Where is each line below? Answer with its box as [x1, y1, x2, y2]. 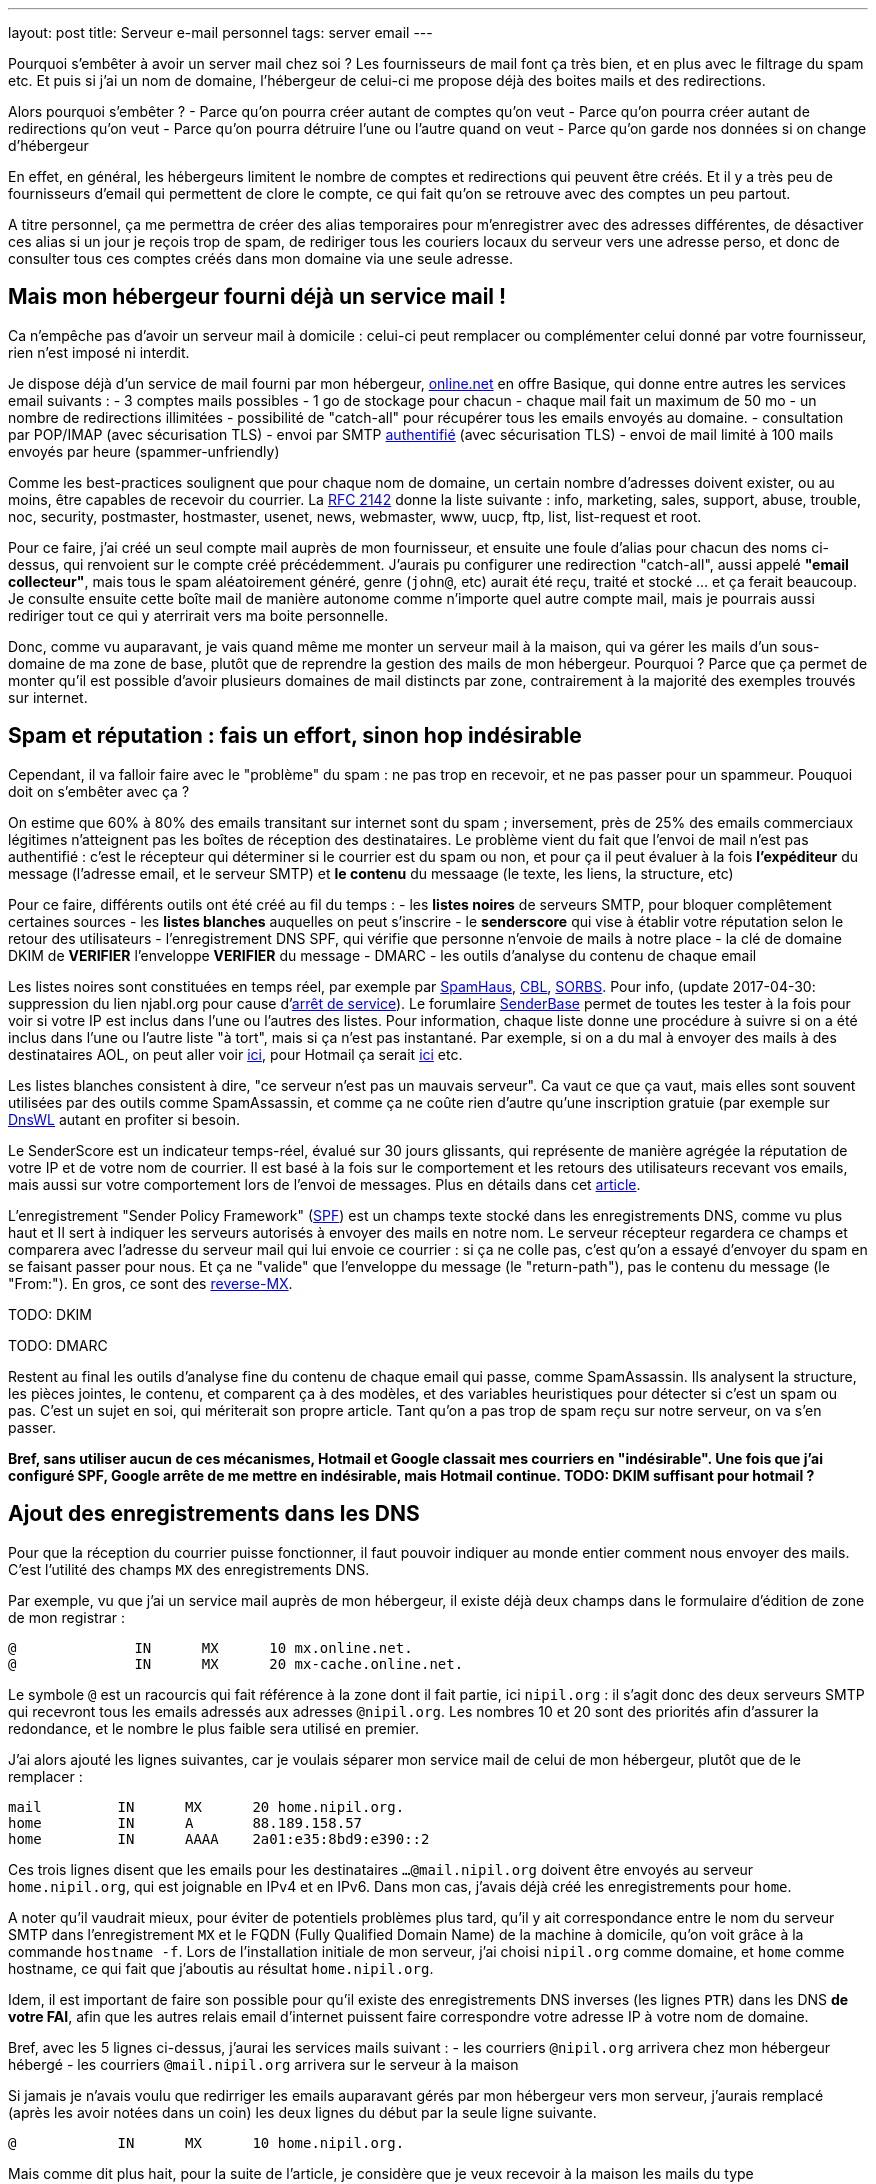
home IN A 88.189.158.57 [8, 1814, 363, 1831]
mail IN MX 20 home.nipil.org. [8, 1798, 405, 1815]
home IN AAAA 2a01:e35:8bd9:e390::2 [8, 1830, 430, 1847]
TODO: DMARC [8, 1336, 108, 1354]
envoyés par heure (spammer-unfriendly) [8, 442, 280, 460]
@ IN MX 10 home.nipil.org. [8, 2134, 405, 2151]
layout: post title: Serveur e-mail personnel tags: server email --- [8, 24, 433, 41]
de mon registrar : [8, 1608, 126, 1626]
